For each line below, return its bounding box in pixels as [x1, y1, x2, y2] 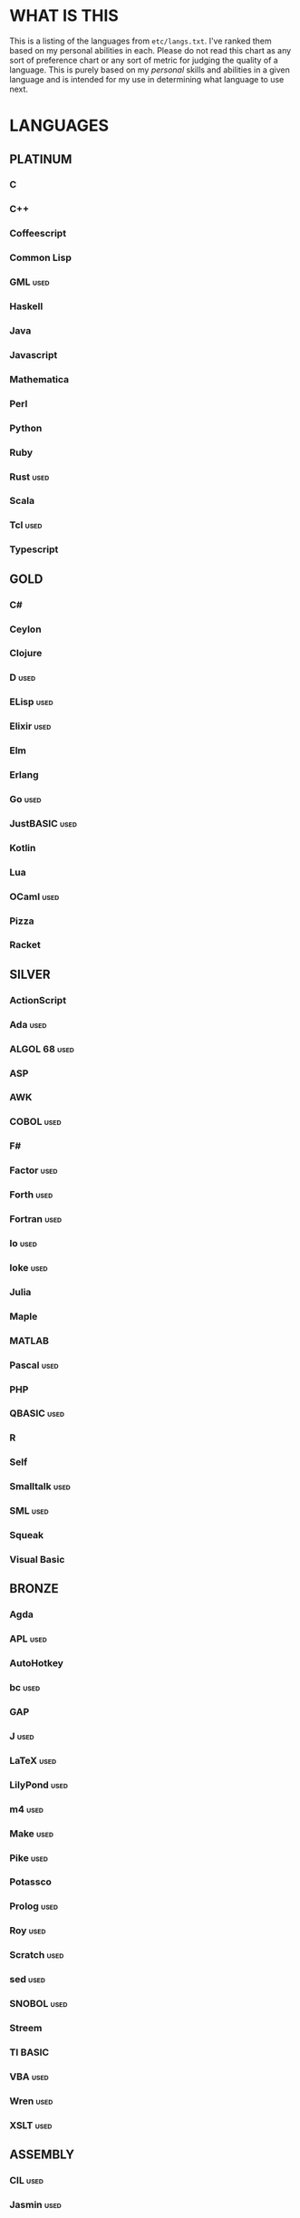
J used [9, 1729, 34, 1742]
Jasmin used [9, 2198, 62, 2211]
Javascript [9, 348, 58, 361]
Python [9, 421, 43, 434]
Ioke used [9, 1261, 48, 1274]
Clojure [9, 647, 43, 660]
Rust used [9, 470, 50, 483]
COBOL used [9, 1116, 62, 1128]
